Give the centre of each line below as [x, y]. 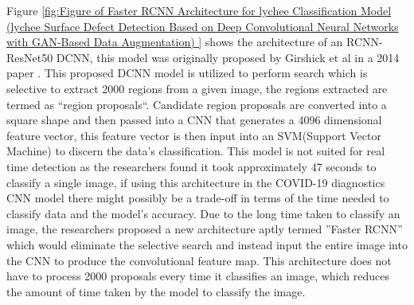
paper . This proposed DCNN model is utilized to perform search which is [187, 73]
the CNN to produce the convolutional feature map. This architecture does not [199, 260]
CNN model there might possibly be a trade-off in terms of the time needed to [198, 198]
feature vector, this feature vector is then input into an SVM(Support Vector [194, 135]
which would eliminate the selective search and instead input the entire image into [207, 244]
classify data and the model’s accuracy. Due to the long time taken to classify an [203, 213]
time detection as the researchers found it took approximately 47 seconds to [191, 166]
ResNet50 [30, 57]
